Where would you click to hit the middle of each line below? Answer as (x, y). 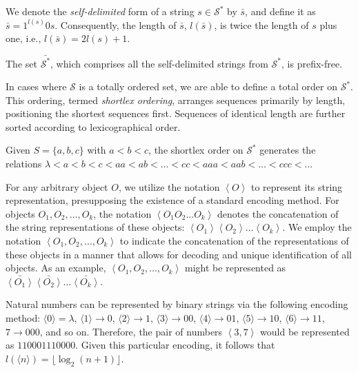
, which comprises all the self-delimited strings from (159, 63)
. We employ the (317, 227)
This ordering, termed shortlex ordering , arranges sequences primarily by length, (176, 100)
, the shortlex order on (196, 150)
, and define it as (280, 11)
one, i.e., (23, 38)
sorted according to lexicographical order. (93, 126)
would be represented (305, 331)
